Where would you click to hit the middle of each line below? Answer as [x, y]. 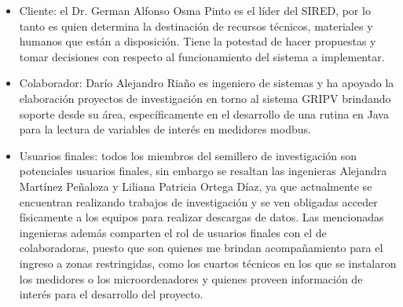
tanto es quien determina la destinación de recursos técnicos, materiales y [196, 26]
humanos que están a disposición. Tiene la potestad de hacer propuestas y [198, 41]
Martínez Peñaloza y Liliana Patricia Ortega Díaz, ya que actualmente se [196, 186]
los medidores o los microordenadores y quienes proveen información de [191, 278]
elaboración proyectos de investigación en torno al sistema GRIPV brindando [205, 98]
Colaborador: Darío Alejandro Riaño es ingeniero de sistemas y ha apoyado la [207, 83]
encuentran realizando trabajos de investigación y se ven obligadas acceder [198, 201]
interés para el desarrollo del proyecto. [111, 294]
